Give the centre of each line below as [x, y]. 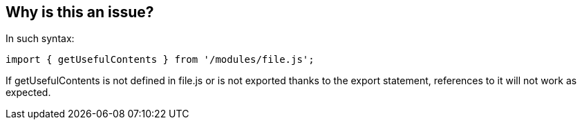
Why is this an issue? [80, 12]
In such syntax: [40, 39]
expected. [28, 93]
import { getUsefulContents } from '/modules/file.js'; [160, 60]
